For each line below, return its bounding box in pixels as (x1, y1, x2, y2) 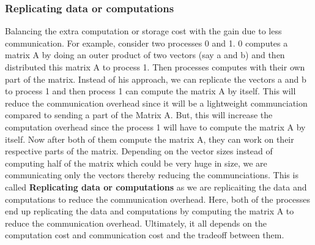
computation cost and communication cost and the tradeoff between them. (5, 228, 284, 241)
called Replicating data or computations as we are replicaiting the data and (5, 180, 307, 193)
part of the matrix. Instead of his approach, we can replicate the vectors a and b (5, 72, 306, 85)
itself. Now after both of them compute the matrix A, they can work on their (5, 132, 294, 145)
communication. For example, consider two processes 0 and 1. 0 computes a (5, 36, 288, 49)
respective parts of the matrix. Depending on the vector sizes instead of (5, 145, 273, 157)
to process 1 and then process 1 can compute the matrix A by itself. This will (5, 85, 296, 97)
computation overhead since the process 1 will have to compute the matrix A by (5, 120, 306, 133)
